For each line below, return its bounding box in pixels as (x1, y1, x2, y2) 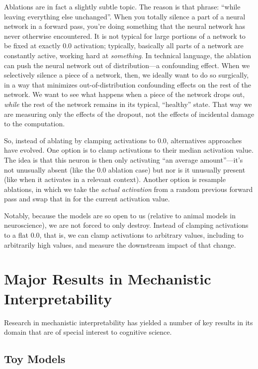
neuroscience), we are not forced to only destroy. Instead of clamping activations (4, 220, 249, 230)
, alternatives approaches (166, 135, 242, 145)
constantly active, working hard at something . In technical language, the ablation (4, 50, 251, 60)
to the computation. (4, 118, 65, 129)
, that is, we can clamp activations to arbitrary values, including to (39, 230, 244, 240)
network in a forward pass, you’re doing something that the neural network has (4, 21, 246, 31)
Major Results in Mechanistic (4, 269, 211, 289)
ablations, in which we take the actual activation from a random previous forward (4, 184, 253, 194)
